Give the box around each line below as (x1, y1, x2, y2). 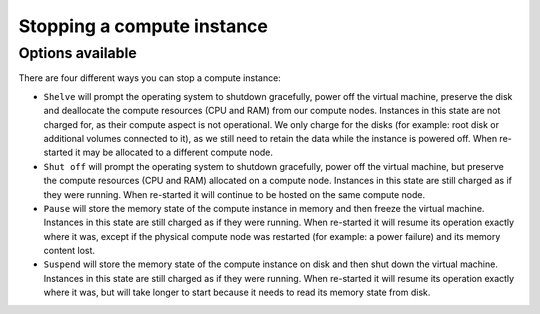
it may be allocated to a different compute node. (75, 146, 274, 159)
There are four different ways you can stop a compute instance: (18, 72, 282, 84)
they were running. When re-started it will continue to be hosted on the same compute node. (43, 188, 425, 200)
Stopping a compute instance (18, 15, 269, 37)
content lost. (43, 245, 95, 257)
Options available (18, 44, 137, 62)
